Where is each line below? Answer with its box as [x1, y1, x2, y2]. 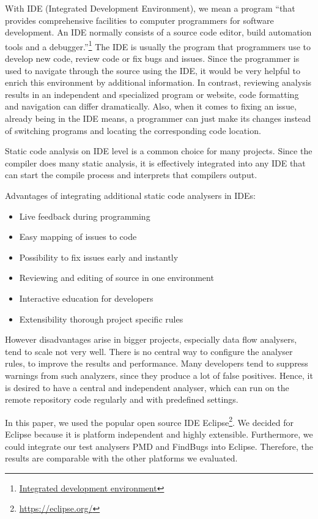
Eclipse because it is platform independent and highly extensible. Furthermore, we [5, 427, 313, 440]
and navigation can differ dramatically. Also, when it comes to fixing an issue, [5, 100, 297, 113]
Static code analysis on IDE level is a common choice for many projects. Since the [5, 144, 312, 157]
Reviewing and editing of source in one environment [19, 271, 214, 284]
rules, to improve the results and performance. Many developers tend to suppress [5, 357, 308, 370]
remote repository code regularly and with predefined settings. [5, 393, 239, 406]
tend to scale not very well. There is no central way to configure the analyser [5, 345, 293, 357]
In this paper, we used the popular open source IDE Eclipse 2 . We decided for [5, 414, 294, 428]
